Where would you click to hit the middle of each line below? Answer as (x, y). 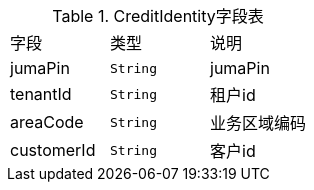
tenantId (41, 94)
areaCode (47, 122)
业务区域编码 (258, 123)
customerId (53, 150)
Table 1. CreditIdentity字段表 (158, 16)
